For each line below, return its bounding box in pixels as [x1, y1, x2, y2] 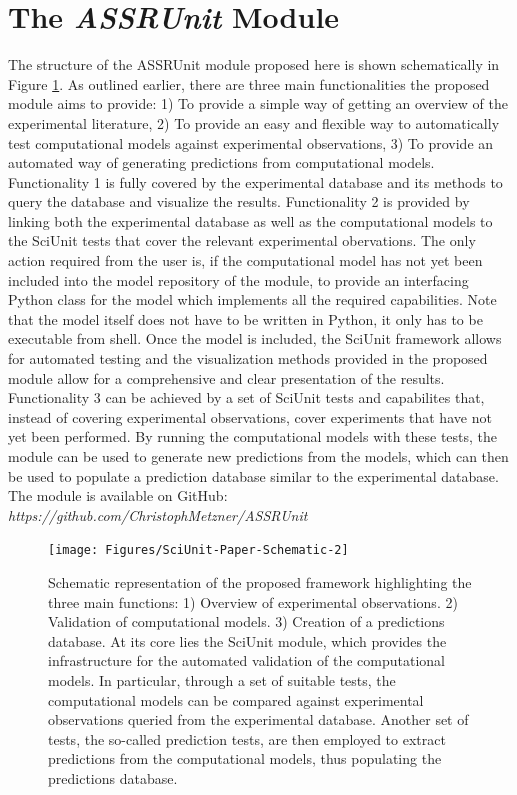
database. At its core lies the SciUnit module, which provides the [48, 630, 447, 651]
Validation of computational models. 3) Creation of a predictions [48, 611, 445, 632]
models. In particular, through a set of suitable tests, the [48, 670, 396, 690]
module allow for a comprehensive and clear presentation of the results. [8, 367, 445, 388]
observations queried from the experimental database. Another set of [48, 709, 469, 730]
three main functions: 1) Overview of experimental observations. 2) [48, 591, 458, 612]
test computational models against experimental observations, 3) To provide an [8, 132, 494, 153]
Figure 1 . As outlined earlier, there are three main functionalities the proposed [8, 73, 490, 94]
